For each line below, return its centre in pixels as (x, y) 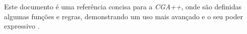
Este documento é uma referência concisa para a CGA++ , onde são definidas (123, 6)
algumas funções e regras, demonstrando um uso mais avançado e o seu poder (124, 16)
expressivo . (22, 26)
